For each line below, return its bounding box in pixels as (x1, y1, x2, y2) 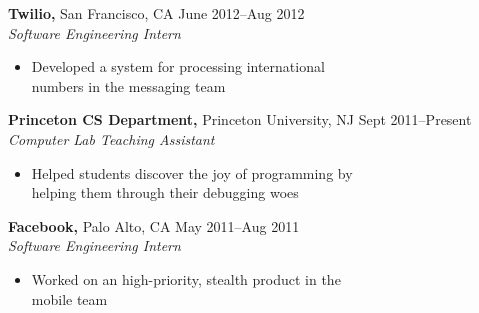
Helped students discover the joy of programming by (31, 162, 353, 183)
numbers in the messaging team (31, 75, 226, 96)
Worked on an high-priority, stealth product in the (31, 268, 341, 289)
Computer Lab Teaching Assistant (8, 128, 215, 149)
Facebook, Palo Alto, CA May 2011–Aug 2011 (8, 215, 300, 236)
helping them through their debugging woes (31, 182, 299, 203)
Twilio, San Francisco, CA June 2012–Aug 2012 (8, 3, 305, 23)
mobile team (31, 288, 108, 309)
